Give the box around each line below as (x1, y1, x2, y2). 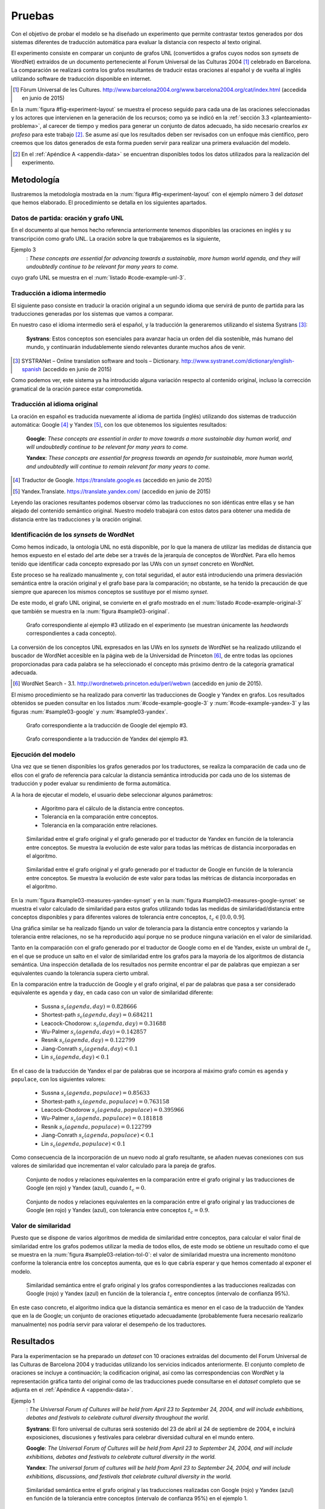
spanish (22, 365, 42, 372)
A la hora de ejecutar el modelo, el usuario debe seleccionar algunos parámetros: (11, 791, 213, 798)
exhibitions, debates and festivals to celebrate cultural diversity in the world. (26, 1453, 216, 1460)
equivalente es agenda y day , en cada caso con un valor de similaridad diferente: (11, 989, 214, 996)
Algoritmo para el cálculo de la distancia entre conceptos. (41, 805, 185, 812)
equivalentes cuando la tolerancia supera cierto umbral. (11, 969, 150, 977)
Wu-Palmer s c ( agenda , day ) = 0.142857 (41, 1028, 147, 1036)
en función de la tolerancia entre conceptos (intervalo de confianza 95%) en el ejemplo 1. (26, 1495, 248, 1502)
